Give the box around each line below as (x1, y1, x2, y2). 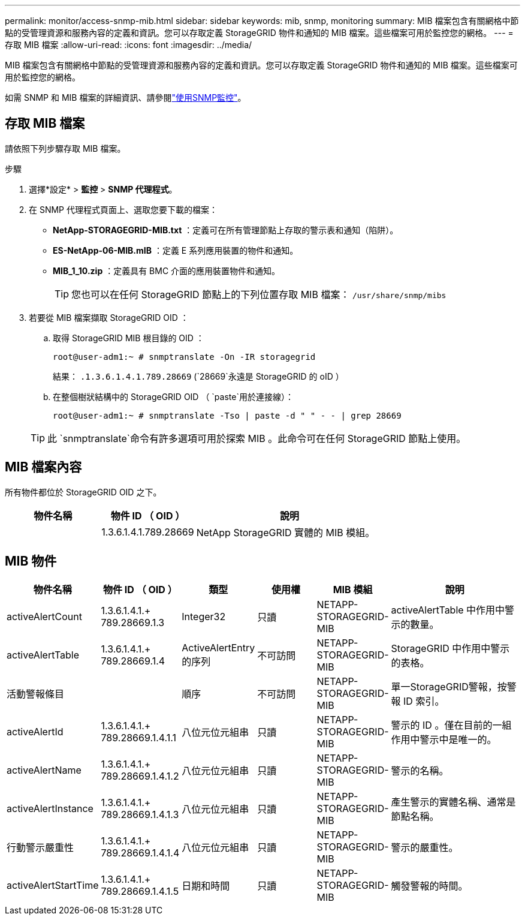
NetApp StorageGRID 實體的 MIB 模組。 (196, 526, 375, 539)
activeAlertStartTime (7, 879, 99, 891)
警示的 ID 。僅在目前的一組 (391, 718, 512, 731)
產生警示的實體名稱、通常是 (391, 795, 516, 808)
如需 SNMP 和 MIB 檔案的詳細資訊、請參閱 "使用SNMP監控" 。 (5, 92, 246, 103)
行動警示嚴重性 (7, 841, 74, 853)
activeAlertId (7, 725, 64, 738)
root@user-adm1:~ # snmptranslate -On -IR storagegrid (53, 351, 316, 362)
